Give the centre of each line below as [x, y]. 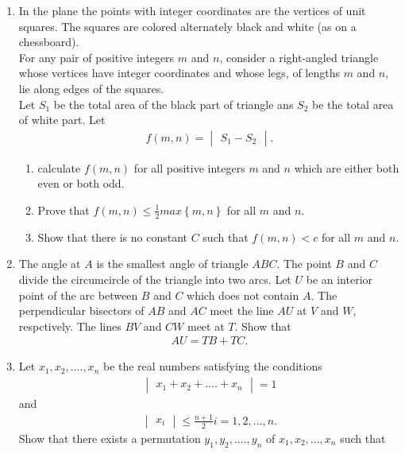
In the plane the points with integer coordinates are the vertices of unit [192, 10]
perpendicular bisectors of [81, 310]
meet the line [242, 310]
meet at [206, 326]
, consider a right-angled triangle [299, 57]
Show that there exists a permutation [110, 438]
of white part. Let [62, 120]
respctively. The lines [70, 326]
